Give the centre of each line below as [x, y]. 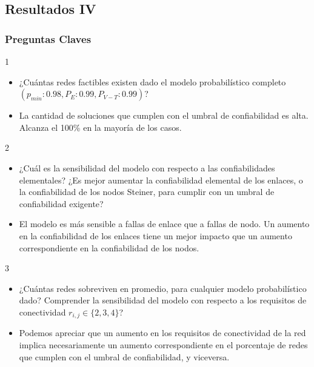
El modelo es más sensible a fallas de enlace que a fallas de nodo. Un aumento [164, 224]
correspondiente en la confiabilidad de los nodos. [109, 247]
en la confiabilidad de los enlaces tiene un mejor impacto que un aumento [155, 235]
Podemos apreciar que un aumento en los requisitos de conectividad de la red [162, 333]
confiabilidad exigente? [61, 203]
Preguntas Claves [48, 38]
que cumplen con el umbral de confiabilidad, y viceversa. [124, 356]
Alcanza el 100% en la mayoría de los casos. [100, 127]
